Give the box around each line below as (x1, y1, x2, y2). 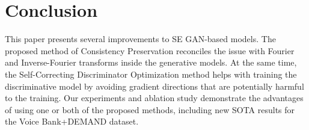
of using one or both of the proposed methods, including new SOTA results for (5, 103, 295, 116)
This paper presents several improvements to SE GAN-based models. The (5, 32, 276, 45)
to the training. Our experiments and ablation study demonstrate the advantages (5, 91, 304, 104)
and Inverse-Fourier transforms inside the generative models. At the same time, (5, 56, 297, 69)
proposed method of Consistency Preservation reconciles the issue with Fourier (5, 44, 295, 57)
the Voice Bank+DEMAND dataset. (5, 115, 139, 128)
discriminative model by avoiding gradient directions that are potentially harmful (5, 79, 304, 92)
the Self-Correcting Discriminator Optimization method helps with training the (5, 67, 297, 80)
